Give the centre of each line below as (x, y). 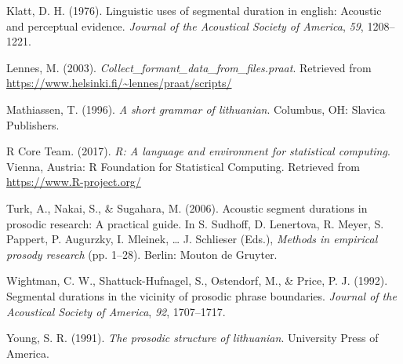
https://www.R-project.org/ (74, 182)
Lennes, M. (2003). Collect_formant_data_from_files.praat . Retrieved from (189, 67)
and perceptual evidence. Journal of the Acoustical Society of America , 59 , (185, 25)
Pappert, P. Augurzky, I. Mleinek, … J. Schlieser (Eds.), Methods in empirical (192, 239)
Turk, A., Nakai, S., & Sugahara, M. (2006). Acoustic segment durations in (187, 207)
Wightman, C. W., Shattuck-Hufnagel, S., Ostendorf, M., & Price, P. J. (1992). (197, 280)
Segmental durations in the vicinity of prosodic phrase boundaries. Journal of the (201, 295)
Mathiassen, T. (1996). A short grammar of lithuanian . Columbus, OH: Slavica (196, 109)
